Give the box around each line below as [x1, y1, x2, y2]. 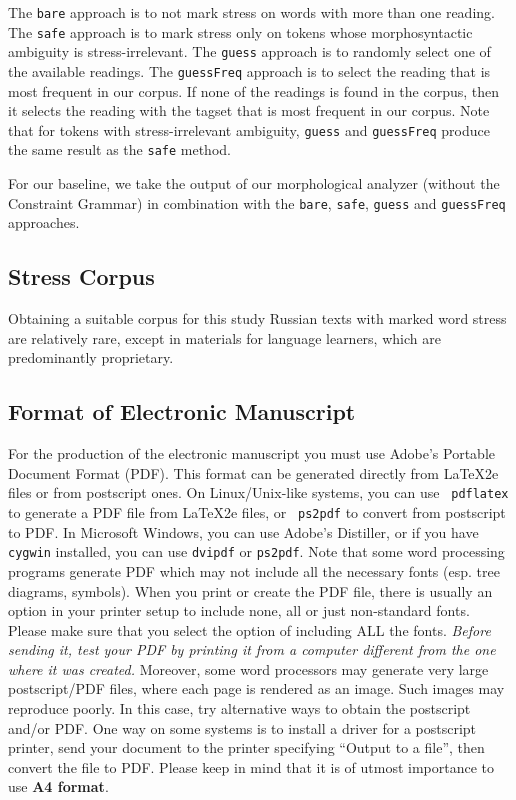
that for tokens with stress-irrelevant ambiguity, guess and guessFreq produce [8, 119, 490, 140]
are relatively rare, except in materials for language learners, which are [8, 327, 441, 348]
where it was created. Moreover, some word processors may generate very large [8, 658, 489, 679]
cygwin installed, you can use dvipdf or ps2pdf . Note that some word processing [8, 541, 505, 562]
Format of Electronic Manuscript [8, 396, 356, 427]
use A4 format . [8, 776, 109, 797]
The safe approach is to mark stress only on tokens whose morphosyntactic [8, 21, 473, 42]
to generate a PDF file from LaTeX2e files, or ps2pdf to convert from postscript [8, 502, 506, 522]
